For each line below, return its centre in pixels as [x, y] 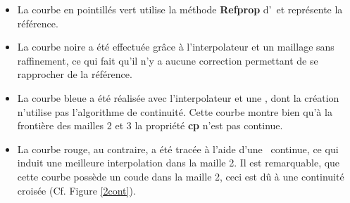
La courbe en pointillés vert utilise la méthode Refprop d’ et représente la [180, 9]
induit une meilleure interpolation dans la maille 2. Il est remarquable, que [179, 163]
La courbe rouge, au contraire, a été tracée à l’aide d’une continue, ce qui [178, 149]
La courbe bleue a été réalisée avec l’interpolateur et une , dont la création [178, 97]
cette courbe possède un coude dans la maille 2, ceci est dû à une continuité [181, 176]
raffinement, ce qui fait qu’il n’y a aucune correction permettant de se [168, 60]
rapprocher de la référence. [75, 74]
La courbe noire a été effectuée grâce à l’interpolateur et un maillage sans [176, 47]
